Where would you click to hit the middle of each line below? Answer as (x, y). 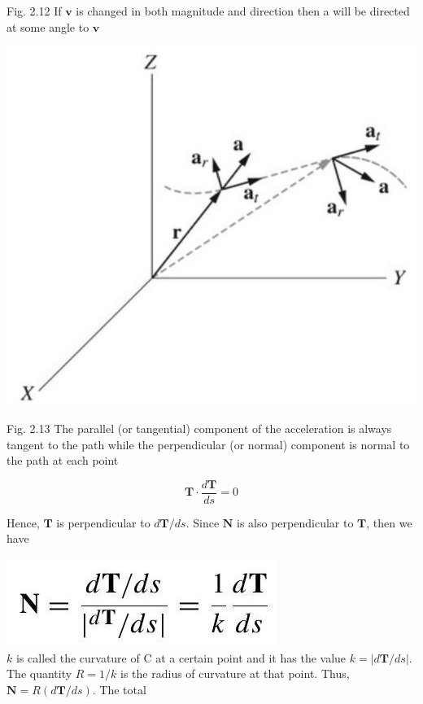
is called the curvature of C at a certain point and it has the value (181, 657)
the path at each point (63, 460)
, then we (389, 522)
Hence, (23, 522)
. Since (203, 522)
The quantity (39, 673)
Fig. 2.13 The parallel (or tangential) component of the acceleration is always (199, 428)
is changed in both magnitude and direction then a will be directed (243, 11)
